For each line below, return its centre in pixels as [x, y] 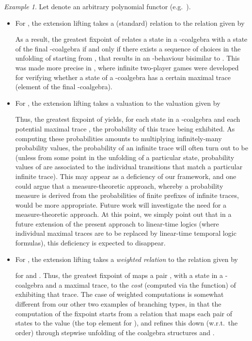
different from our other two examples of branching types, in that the [118, 304]
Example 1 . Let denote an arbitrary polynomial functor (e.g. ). [97, 6]
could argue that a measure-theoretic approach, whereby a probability [119, 186]
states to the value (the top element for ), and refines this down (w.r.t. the [126, 323]
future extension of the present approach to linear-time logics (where [117, 223]
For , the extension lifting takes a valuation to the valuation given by [118, 103]
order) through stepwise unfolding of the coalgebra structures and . [115, 332]
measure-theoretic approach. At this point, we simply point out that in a [123, 214]
